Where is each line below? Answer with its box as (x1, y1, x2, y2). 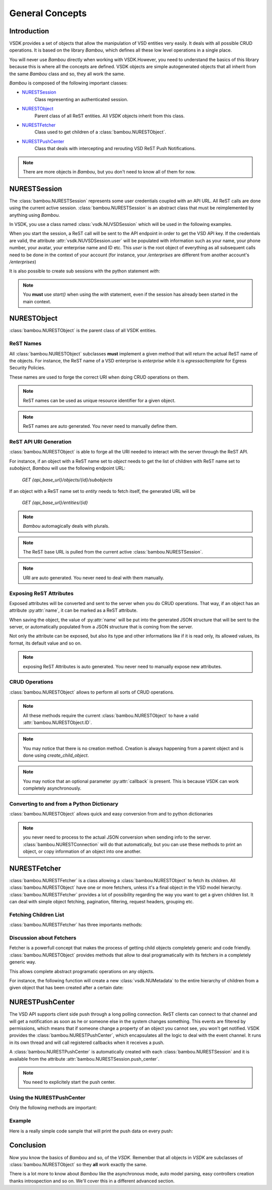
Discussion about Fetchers (9, 934, 77, 941)
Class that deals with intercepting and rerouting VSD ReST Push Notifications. (34, 146, 196, 152)
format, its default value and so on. (9, 640, 82, 646)
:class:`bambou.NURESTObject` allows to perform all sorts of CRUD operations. (9, 689, 175, 695)
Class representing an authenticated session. (34, 96, 128, 102)
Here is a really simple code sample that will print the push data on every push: (9, 1128, 173, 1134)
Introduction (9, 27, 49, 35)
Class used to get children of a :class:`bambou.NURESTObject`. (34, 129, 166, 135)
